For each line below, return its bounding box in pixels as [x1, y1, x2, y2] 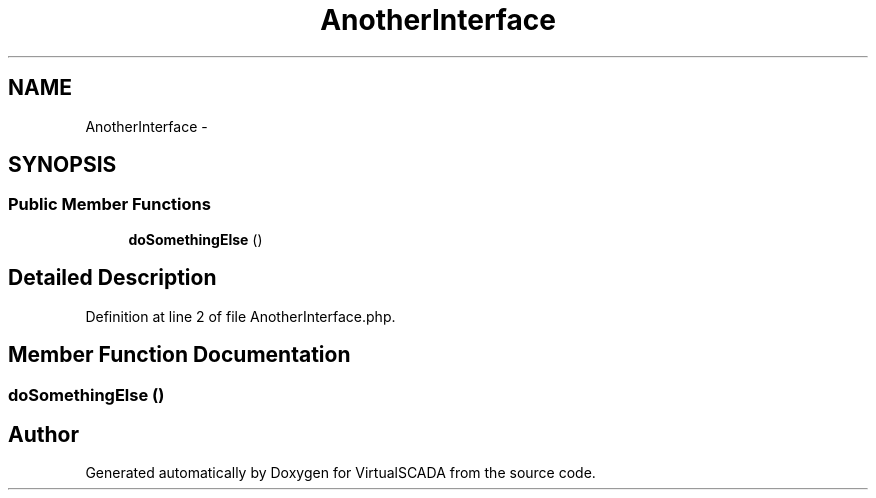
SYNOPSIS [8, 152, 117, 178]
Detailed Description [8, 265, 217, 291]
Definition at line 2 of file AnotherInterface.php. [85, 307, 396, 325]
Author [8, 421, 79, 447]
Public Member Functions [8, 194, 211, 215]
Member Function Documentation [8, 342, 351, 368]
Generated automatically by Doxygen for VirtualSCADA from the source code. [85, 464, 596, 482]
